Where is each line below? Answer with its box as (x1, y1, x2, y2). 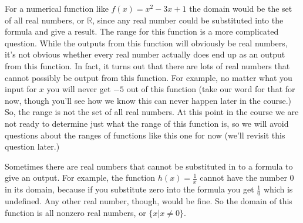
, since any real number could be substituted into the (92, 13, 284, 26)
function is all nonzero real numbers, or (5, 206, 146, 218)
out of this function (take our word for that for (126, 83, 295, 95)
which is (263, 183, 293, 195)
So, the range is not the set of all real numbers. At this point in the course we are (5, 106, 299, 118)
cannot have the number (200, 171, 287, 184)
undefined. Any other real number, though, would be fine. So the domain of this (5, 194, 292, 207)
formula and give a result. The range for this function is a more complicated (5, 25, 279, 38)
